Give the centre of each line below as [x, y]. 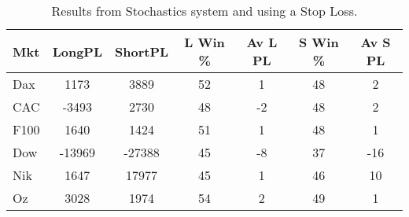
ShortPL [142, 51]
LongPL [77, 51]
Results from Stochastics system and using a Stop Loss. [204, 11]
